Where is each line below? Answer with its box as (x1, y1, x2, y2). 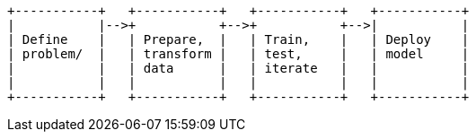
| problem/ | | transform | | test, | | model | (7, 47, 470, 61)
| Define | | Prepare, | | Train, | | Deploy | (7, 32, 470, 47)
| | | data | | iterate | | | (7, 61, 470, 75)
